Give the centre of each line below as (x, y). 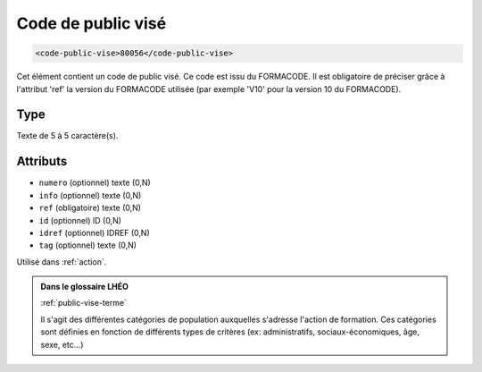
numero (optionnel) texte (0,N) (95, 182)
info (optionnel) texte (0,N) (90, 195)
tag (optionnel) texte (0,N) (88, 245)
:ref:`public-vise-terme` (83, 303)
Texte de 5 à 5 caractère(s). (67, 136)
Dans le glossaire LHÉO (85, 287)
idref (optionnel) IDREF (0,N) (95, 232)
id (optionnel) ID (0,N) (80, 220)
